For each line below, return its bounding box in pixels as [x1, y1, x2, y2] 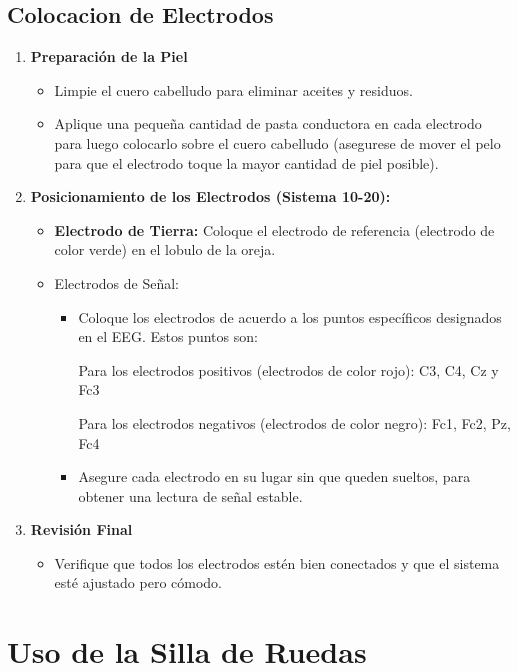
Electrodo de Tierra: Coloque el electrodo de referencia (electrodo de [54, 219, 495, 240]
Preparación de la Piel [30, 46, 188, 67]
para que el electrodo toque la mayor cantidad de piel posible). [54, 152, 439, 173]
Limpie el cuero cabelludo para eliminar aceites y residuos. [54, 79, 413, 100]
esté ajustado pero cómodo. [54, 572, 223, 593]
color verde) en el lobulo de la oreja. [54, 239, 276, 260]
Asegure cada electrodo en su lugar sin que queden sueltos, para [78, 466, 471, 487]
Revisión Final [30, 519, 133, 540]
